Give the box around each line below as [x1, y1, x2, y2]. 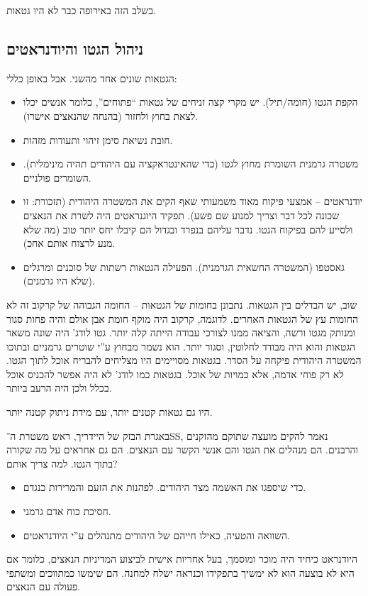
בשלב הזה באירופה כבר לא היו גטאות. [6, 3, 156, 17]
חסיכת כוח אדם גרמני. [23, 504, 111, 519]
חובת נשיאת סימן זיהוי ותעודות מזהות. [23, 132, 173, 147]
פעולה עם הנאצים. [6, 579, 81, 594]
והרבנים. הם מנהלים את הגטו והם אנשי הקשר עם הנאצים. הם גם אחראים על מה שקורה [6, 442, 359, 457]
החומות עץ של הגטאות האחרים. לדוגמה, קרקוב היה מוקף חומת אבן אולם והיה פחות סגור [6, 311, 359, 326]
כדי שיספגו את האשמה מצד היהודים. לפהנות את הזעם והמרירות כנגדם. [23, 480, 306, 495]
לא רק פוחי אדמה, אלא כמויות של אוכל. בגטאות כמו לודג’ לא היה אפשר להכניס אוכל [6, 366, 344, 381]
